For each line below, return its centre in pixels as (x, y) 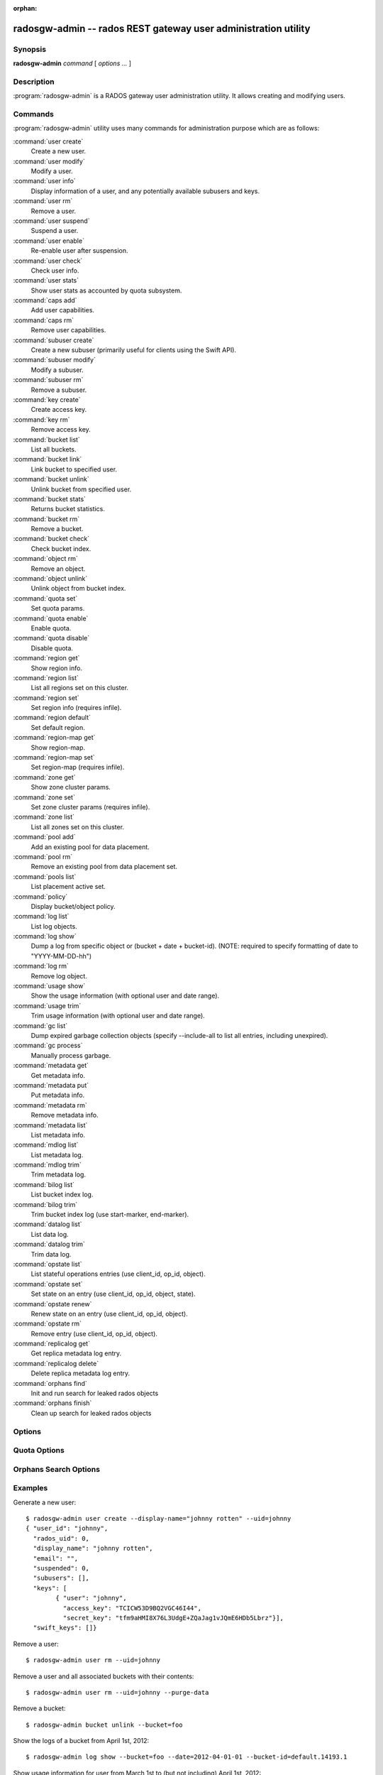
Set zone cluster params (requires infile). (90, 807)
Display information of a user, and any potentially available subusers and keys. (145, 191)
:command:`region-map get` (54, 738)
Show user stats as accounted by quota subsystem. (106, 290)
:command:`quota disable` (51, 638)
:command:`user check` (48, 261)
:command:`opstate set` (48, 1284)
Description (34, 82)
